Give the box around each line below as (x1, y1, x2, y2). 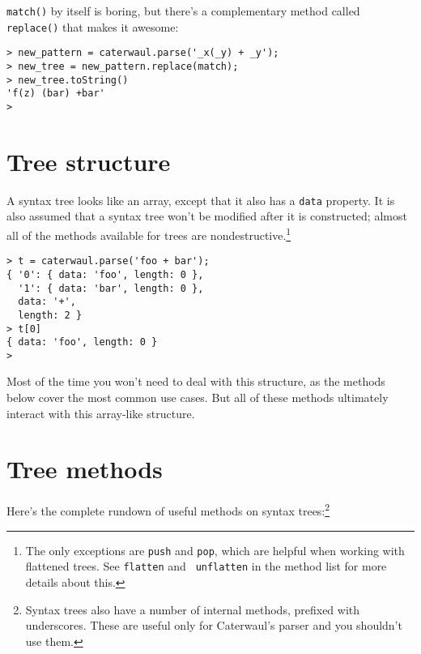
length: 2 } (18, 309, 83, 321)
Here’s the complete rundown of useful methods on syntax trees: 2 (6, 500, 330, 519)
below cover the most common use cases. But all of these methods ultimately (6, 389, 389, 406)
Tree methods (6, 452, 163, 485)
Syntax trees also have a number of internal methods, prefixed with (25, 601, 360, 618)
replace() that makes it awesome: (6, 18, 179, 35)
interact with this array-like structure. (6, 404, 195, 421)
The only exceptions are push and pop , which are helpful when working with (25, 541, 405, 558)
